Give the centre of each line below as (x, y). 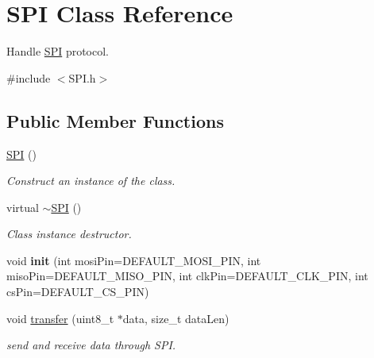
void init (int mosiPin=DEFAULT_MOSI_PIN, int (134, 260)
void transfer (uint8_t (60, 318)
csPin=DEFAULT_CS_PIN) (78, 292)
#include (29, 77)
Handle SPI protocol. (58, 51)
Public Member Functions (115, 120)
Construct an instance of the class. (91, 181)
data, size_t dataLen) (176, 318)
